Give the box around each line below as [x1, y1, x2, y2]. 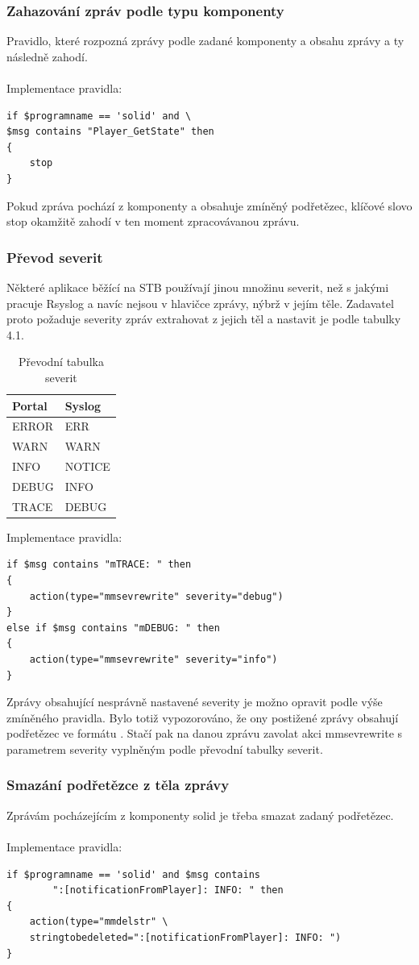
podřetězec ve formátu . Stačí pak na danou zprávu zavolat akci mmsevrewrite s [6, 725, 403, 742]
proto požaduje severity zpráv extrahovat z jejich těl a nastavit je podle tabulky [6, 310, 401, 327]
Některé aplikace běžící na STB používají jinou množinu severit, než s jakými [6, 278, 389, 295]
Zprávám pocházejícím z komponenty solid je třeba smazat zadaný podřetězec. [6, 806, 394, 823]
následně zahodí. [6, 48, 88, 64]
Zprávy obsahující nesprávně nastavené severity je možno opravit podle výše [6, 693, 383, 710]
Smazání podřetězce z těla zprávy [6, 775, 230, 795]
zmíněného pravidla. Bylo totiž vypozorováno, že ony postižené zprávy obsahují [6, 709, 399, 726]
